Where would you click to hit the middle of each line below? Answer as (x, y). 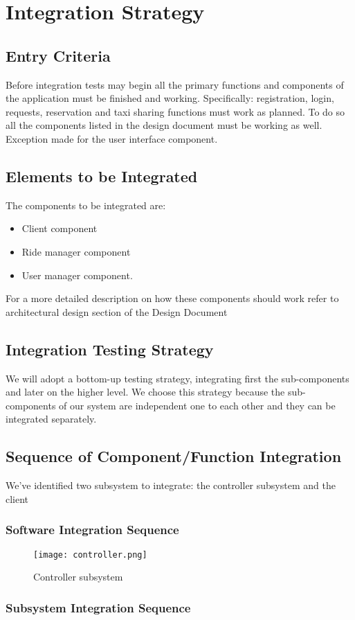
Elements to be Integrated (102, 176)
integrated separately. (51, 419)
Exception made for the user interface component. (112, 138)
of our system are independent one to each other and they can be (197, 405)
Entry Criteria (58, 55)
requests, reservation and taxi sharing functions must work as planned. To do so (175, 111)
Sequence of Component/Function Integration (174, 456)
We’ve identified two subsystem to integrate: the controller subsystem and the (171, 485)
